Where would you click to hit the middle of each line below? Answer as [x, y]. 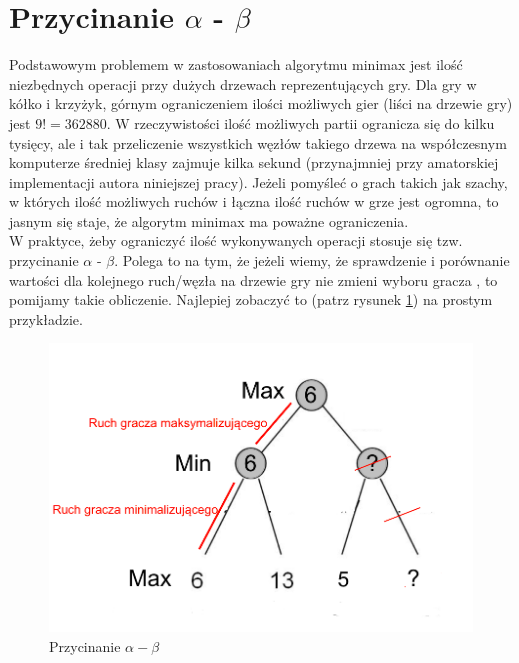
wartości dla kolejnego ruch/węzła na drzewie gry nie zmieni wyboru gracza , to [253, 279]
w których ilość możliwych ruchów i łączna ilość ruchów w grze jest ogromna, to [254, 201]
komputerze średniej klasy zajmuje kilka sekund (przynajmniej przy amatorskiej [254, 162]
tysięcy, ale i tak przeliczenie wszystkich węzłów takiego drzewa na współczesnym [258, 142]
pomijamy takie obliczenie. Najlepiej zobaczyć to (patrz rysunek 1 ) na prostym [251, 299]
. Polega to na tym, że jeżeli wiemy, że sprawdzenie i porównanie [312, 260]
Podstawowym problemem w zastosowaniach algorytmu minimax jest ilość [236, 64]
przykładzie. [46, 318]
